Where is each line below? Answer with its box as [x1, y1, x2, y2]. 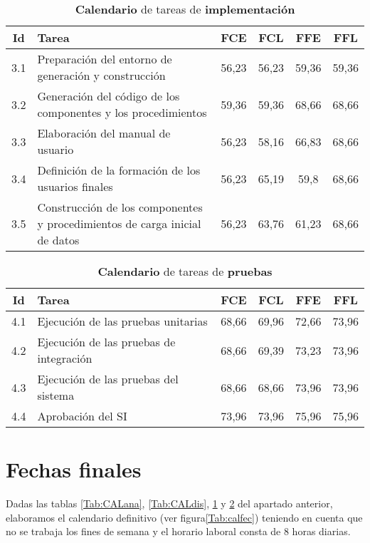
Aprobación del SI [37, 408, 127, 424]
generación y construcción [37, 67, 166, 83]
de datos [37, 232, 80, 248]
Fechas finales [6, 455, 142, 484]
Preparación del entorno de [37, 51, 172, 67]
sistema [37, 387, 75, 403]
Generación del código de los [37, 88, 180, 104]
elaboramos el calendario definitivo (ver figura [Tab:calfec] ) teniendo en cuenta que [6, 510, 363, 524]
